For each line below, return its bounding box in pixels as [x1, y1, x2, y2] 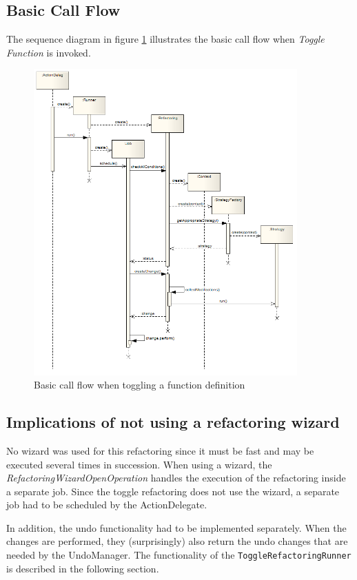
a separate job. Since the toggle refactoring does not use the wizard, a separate [6, 484, 340, 498]
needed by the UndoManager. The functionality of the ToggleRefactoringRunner [6, 548, 351, 562]
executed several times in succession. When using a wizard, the [6, 457, 272, 471]
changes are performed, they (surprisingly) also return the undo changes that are [6, 534, 348, 548]
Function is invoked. [6, 45, 91, 59]
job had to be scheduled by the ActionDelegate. [6, 497, 207, 512]
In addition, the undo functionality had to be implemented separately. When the [6, 520, 347, 535]
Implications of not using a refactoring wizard [6, 411, 340, 433]
